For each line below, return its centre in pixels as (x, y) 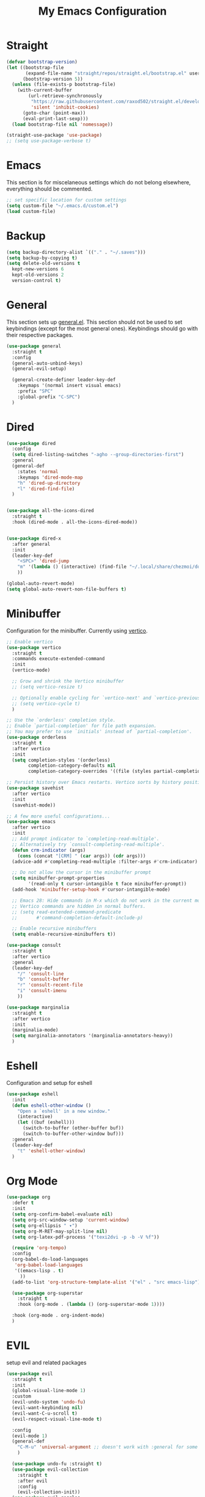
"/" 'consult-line (41, 974)
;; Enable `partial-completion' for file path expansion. (81, 726)
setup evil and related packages (46, 1362)
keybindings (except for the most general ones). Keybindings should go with (102, 328)
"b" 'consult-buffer (43, 979)
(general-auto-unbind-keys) (48, 363)
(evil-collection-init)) (49, 1492)
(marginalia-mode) (35, 1030)
